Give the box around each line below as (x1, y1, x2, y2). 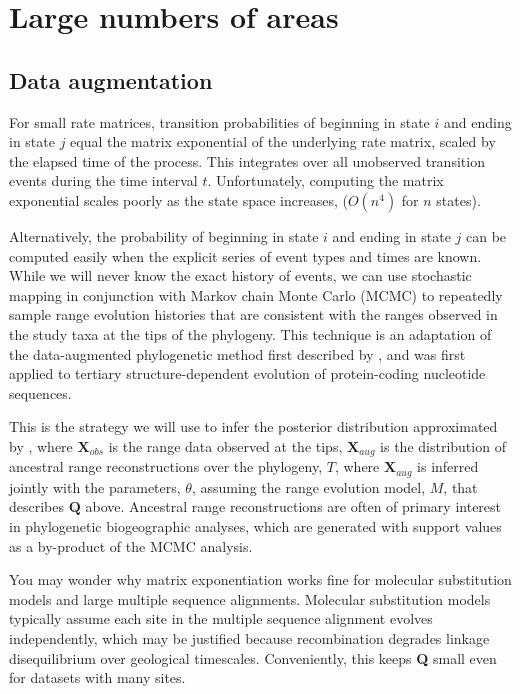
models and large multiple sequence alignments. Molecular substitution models (9, 588, 491, 609)
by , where (9, 435, 73, 456)
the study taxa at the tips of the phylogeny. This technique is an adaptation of (9, 323, 492, 344)
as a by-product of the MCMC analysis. (9, 535, 253, 556)
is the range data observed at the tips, (108, 435, 343, 456)
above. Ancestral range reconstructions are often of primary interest (85, 496, 502, 517)
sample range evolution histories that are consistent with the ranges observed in (9, 304, 498, 325)
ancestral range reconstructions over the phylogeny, (9, 456, 323, 477)
